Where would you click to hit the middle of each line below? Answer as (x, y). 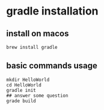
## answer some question (37, 95)
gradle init (21, 90)
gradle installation (52, 11)
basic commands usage (52, 66)
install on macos (38, 34)
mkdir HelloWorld (28, 80)
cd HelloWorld (24, 85)
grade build (21, 101)
